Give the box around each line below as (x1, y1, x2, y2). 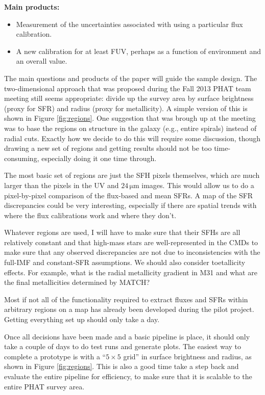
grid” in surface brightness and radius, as (123, 351, 252, 361)
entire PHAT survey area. (4, 381, 85, 391)
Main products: (4, 2, 60, 12)
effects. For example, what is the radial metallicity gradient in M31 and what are (4, 267, 257, 277)
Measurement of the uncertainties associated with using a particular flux (16, 18, 243, 29)
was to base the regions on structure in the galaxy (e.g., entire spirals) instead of (4, 122, 257, 133)
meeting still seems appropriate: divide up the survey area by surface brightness (4, 93, 254, 103)
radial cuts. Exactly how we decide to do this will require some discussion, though (4, 133, 261, 143)
